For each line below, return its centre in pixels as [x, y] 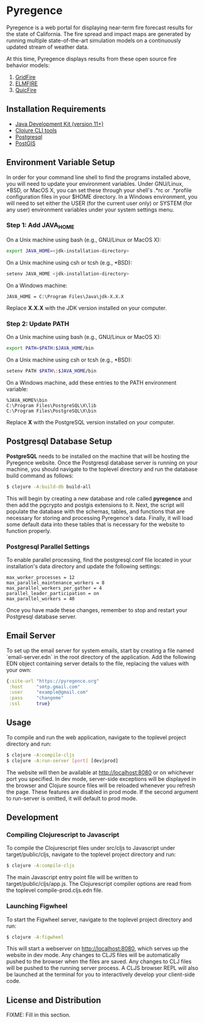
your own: [19, 670]
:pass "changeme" [36, 698]
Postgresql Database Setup [59, 442]
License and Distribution [54, 1000]
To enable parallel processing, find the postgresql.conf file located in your [99, 560]
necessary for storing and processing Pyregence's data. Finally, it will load [100, 518]
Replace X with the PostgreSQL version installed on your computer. [91, 422]
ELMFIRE [26, 84]
